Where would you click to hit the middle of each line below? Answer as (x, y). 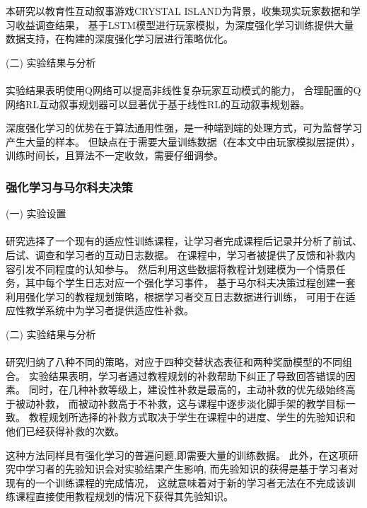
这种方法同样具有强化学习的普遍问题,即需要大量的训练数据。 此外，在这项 (177, 455)
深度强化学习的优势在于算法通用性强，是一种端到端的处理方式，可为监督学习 (184, 128)
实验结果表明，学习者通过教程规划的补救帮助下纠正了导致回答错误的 (187, 375)
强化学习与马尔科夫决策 (69, 186)
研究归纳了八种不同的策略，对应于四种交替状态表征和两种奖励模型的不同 (174, 362)
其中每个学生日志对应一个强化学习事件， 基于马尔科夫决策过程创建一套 (190, 283)
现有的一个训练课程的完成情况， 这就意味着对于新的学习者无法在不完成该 (176, 482)
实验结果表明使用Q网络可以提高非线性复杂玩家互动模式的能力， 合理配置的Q (183, 90)
